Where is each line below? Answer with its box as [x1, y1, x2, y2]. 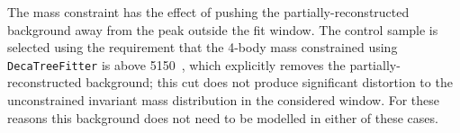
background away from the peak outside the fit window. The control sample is [7, 20, 438, 39]
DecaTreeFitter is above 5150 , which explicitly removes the [7, 55, 346, 74]
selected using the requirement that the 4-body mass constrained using [7, 38, 398, 57]
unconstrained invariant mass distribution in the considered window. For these [7, 91, 440, 110]
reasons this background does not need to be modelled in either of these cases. [7, 108, 438, 127]
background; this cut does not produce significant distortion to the [86, 73, 453, 92]
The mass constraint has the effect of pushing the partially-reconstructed [7, 3, 410, 21]
